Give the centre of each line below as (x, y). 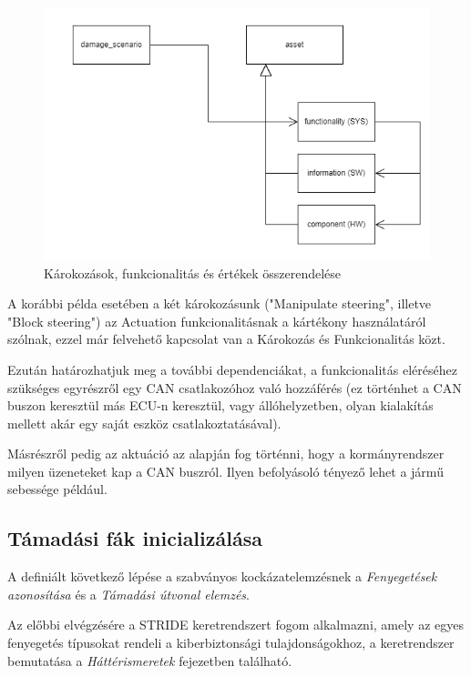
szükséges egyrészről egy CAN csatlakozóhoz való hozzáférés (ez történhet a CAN (235, 387)
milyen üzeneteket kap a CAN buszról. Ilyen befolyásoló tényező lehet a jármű (225, 471)
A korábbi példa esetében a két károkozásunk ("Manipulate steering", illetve (220, 303)
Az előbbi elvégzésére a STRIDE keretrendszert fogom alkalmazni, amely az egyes (235, 625)
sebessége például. (57, 489)
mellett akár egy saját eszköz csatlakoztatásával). (144, 423)
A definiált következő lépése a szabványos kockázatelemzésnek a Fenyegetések (222, 576)
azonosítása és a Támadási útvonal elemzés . (128, 594)
